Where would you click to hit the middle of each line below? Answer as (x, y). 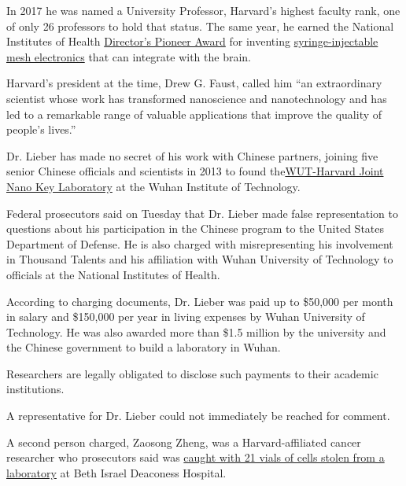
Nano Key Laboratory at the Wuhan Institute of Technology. (153, 186)
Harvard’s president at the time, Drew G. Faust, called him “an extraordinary (194, 83)
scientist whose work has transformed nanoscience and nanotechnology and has (197, 98)
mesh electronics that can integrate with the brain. (129, 56)
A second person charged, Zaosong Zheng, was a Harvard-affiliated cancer (184, 442)
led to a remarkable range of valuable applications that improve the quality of (194, 114)
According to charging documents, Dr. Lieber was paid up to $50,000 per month (200, 301)
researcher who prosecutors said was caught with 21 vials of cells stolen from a (196, 457)
